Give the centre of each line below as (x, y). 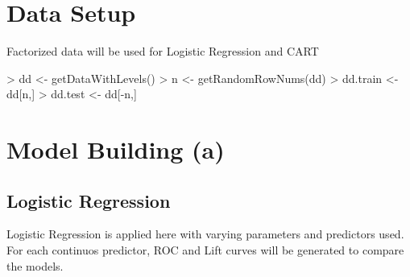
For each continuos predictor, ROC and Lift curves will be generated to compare (205, 250)
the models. (35, 265)
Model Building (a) (116, 149)
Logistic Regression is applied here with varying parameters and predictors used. (205, 234)
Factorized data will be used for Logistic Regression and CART (163, 51)
